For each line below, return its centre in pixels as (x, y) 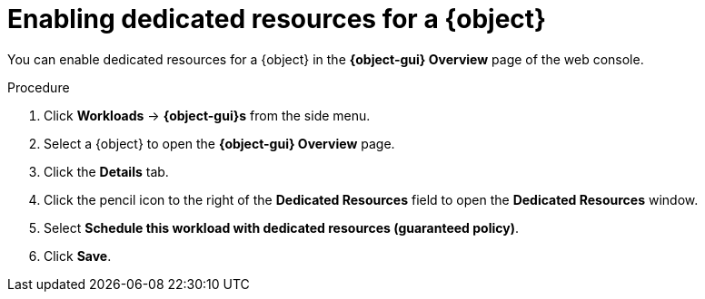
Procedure (39, 87)
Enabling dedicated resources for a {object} (277, 19)
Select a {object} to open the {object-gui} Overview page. (219, 143)
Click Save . (78, 256)
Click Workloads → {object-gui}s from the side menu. (207, 115)
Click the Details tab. (106, 171)
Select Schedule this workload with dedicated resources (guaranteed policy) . (281, 227)
